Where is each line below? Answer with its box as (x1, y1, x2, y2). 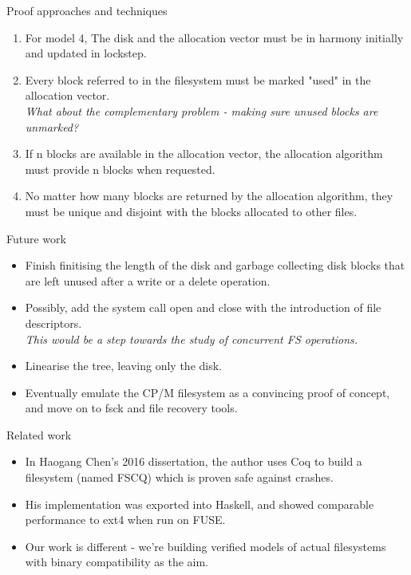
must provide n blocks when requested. (25, 160, 215, 177)
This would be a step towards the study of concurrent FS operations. (25, 330, 358, 347)
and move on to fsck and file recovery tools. (25, 400, 238, 416)
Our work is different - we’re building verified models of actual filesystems (25, 538, 386, 554)
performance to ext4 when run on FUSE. (25, 511, 226, 528)
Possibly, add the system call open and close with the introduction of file (25, 299, 381, 316)
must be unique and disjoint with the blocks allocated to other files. (25, 203, 358, 219)
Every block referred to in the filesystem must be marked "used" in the (25, 71, 371, 88)
